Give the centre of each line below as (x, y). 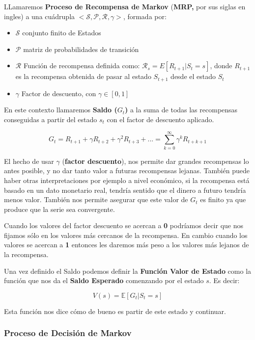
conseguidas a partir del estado (51, 119)
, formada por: (145, 16)
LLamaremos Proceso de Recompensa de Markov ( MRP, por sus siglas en (125, 6)
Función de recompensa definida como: (82, 65)
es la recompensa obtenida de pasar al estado (83, 76)
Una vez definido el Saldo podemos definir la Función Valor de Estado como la (128, 271)
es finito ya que (223, 199)
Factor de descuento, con (59, 93)
